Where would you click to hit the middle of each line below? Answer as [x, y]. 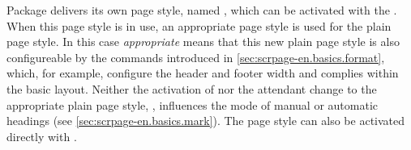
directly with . [42, 136]
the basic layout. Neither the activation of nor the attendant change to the [192, 88]
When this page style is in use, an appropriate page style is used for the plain [199, 25]
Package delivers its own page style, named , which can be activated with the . [202, 10]
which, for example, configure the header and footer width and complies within [203, 73]
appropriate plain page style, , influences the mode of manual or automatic [193, 104]
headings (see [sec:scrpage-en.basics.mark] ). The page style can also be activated [206, 121]
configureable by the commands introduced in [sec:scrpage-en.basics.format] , [196, 57]
